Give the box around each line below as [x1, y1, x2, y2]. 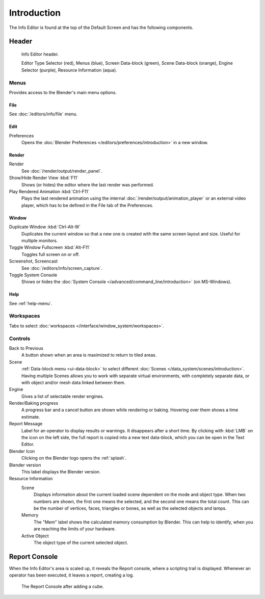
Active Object [21, 533, 49, 539]
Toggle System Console [9, 272, 57, 278]
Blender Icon [9, 448, 35, 454]
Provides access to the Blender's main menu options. [9, 89, 117, 95]
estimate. [21, 414, 40, 419]
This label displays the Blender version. [21, 469, 101, 474]
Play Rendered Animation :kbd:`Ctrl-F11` [9, 189, 90, 194]
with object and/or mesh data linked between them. [21, 379, 126, 385]
